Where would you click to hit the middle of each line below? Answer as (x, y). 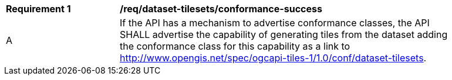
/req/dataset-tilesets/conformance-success (221, 9)
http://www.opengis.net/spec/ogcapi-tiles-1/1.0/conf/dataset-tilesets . (273, 58)
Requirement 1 (38, 9)
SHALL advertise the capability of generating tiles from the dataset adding (284, 34)
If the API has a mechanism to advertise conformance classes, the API (275, 23)
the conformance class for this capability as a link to (235, 46)
